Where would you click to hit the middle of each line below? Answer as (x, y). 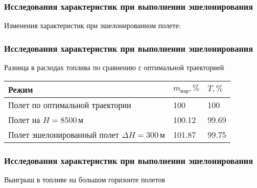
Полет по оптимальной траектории (70, 105)
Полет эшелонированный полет (64, 134)
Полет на (24, 119)
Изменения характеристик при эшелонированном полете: (92, 25)
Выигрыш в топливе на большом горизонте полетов (85, 179)
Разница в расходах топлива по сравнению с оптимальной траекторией (114, 67)
